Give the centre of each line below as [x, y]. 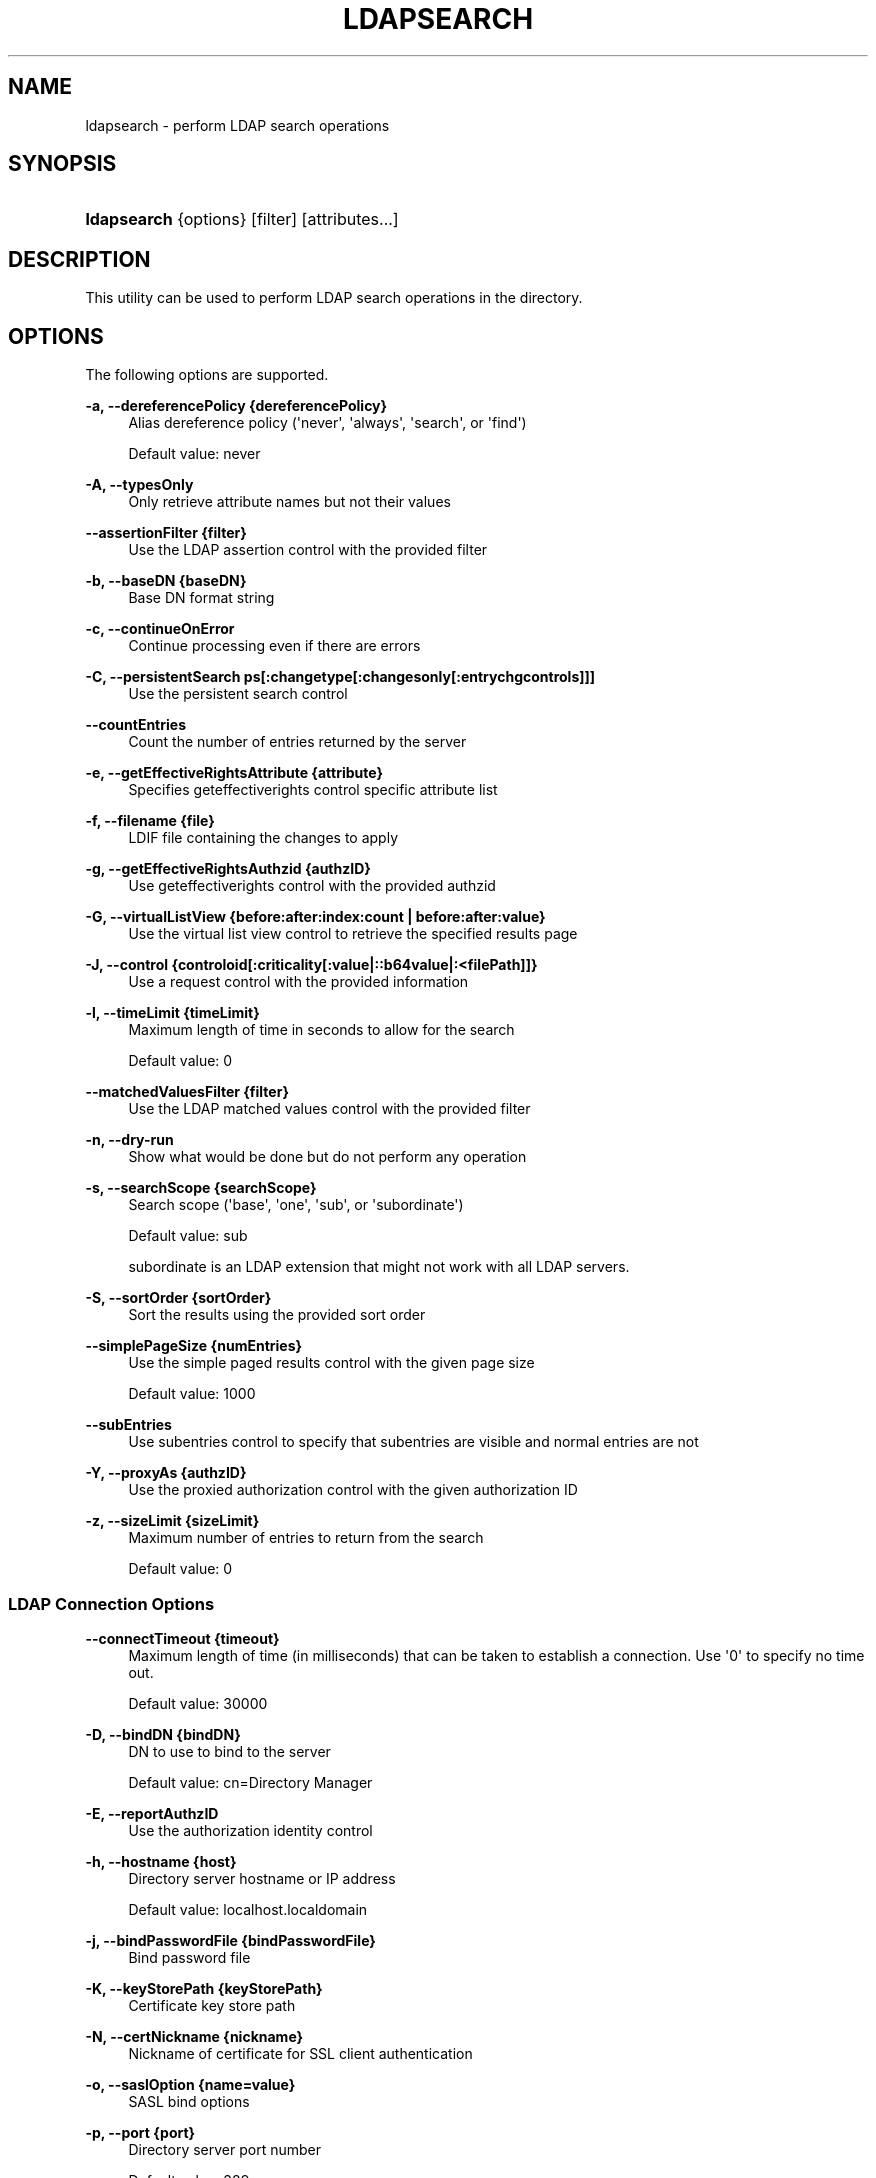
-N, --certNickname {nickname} [194, 2036]
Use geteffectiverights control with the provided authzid [312, 886]
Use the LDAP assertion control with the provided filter [308, 550]
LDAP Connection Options [111, 1603]
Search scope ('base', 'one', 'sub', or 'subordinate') [296, 1205]
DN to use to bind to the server [229, 1751]
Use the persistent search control [238, 694]
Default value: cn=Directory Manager [250, 1782]
